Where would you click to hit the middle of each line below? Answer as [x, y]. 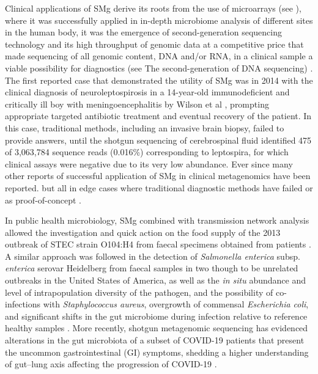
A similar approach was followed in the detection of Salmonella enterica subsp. [153, 256]
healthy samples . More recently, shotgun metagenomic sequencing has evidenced [157, 328]
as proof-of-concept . [43, 200]
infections [23, 304]
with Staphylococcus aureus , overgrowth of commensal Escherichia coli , [176, 304]
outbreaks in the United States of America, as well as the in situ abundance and [156, 280]
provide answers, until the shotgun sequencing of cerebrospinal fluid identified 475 [158, 140]
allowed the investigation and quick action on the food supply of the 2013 [143, 232]
